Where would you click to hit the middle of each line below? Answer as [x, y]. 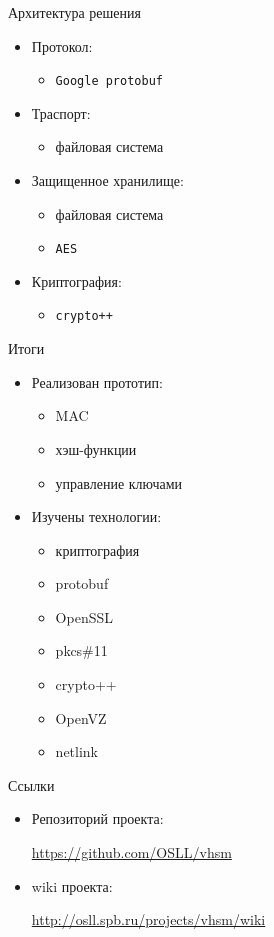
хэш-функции [96, 448]
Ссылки [31, 784]
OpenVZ [81, 717]
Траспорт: [61, 112]
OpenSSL [84, 616]
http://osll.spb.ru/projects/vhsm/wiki [148, 919]
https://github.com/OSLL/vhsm [131, 852]
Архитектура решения [74, 12]
